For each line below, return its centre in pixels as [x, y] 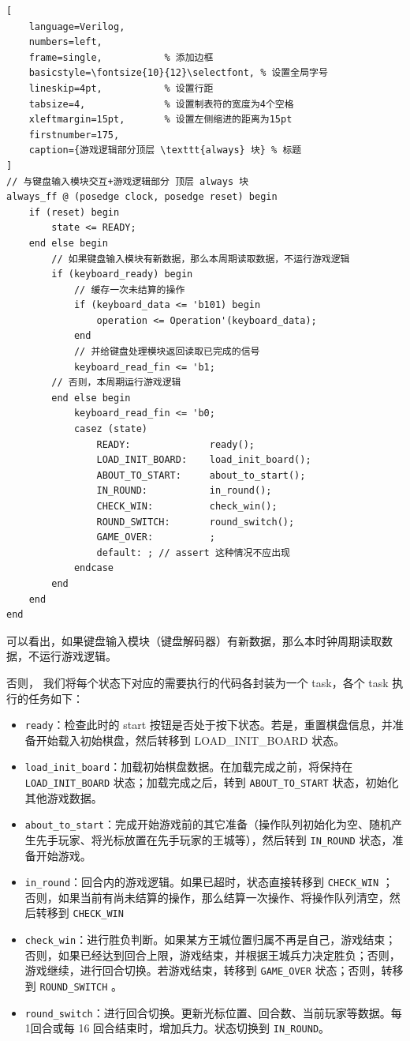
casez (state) [110, 429]
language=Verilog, [77, 26]
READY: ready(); [175, 444]
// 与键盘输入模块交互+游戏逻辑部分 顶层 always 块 [128, 181]
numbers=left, [65, 42]
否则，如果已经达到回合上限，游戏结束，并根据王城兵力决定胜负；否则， [212, 955]
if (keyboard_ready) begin [122, 274]
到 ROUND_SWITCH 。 [74, 986]
